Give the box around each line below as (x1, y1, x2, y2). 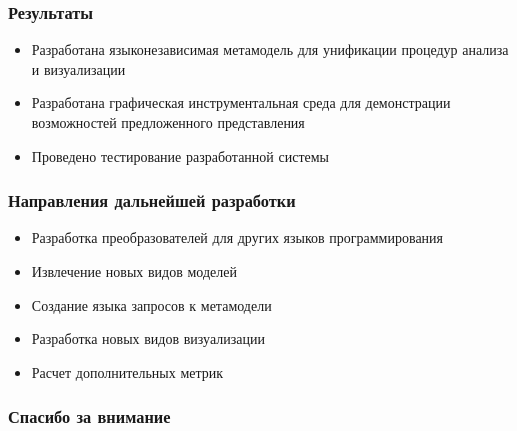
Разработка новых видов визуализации (31, 328, 265, 349)
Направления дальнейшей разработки (8, 188, 296, 213)
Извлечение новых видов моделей (31, 261, 237, 281)
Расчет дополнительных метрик (31, 361, 224, 382)
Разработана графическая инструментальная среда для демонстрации (31, 92, 451, 113)
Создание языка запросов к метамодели (31, 294, 272, 315)
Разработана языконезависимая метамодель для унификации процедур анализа (31, 39, 509, 60)
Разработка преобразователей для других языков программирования (31, 227, 444, 248)
